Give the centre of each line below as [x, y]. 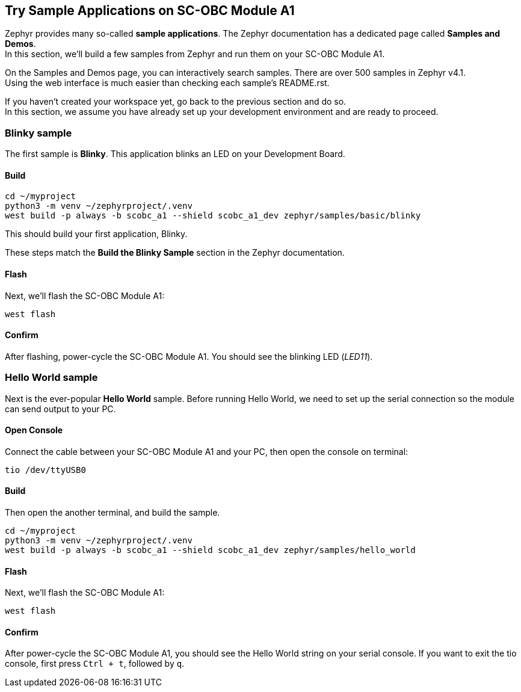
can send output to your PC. [60, 409]
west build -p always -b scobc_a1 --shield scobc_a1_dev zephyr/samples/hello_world [210, 550]
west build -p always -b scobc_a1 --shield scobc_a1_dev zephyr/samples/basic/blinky [213, 216]
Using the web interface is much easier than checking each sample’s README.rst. [167, 83]
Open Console [34, 430]
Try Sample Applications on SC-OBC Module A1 [150, 11]
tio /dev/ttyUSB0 [45, 470]
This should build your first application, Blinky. [96, 234]
